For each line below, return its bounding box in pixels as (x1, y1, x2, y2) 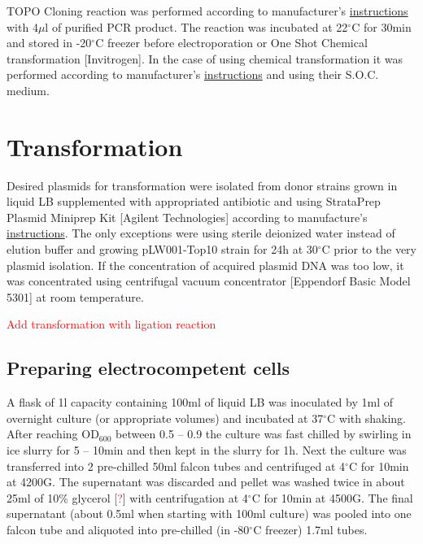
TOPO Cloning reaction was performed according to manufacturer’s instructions (7, 2, 408, 19)
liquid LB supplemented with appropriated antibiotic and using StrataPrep (7, 193, 381, 210)
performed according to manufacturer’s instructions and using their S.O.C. (7, 66, 379, 83)
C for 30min (351, 18, 412, 35)
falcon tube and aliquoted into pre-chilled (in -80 (7, 520, 250, 537)
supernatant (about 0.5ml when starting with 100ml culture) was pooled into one (7, 505, 412, 522)
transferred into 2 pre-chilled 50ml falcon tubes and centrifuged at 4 (7, 457, 346, 474)
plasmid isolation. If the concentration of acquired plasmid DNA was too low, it (7, 256, 404, 273)
